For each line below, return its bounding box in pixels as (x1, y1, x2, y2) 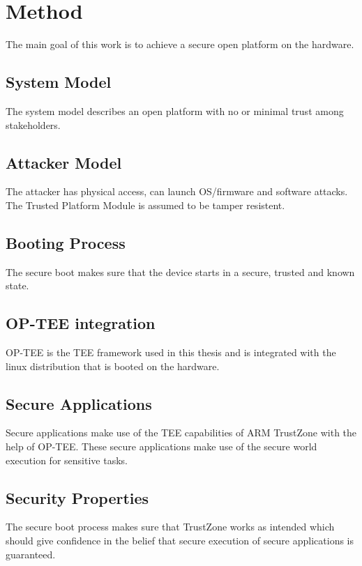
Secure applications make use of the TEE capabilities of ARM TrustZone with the (6, 425, 357, 440)
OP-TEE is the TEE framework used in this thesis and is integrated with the (6, 345, 336, 360)
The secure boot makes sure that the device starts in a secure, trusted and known (6, 264, 355, 279)
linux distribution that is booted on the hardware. (6, 358, 220, 373)
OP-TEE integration (6, 312, 156, 334)
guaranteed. (6, 546, 56, 561)
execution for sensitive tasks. (6, 452, 128, 467)
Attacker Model (6, 151, 122, 173)
